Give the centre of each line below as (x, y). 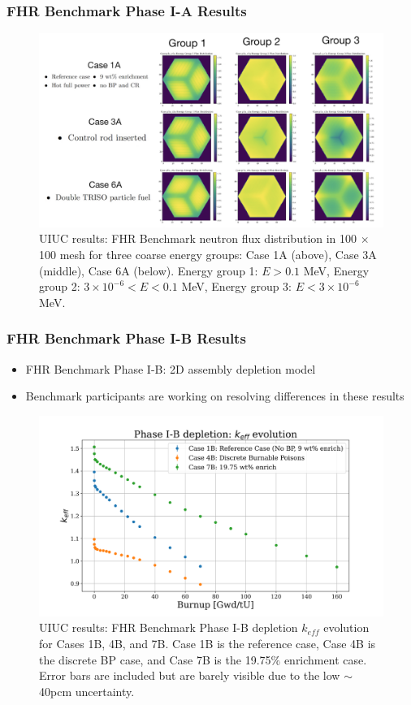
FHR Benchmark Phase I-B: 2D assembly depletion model (171, 368)
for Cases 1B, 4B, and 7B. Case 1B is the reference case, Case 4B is (208, 644)
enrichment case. (325, 659)
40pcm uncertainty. (87, 691)
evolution (346, 627)
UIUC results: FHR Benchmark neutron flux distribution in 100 (198, 238)
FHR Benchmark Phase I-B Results (126, 338)
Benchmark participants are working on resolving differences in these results (215, 396)
